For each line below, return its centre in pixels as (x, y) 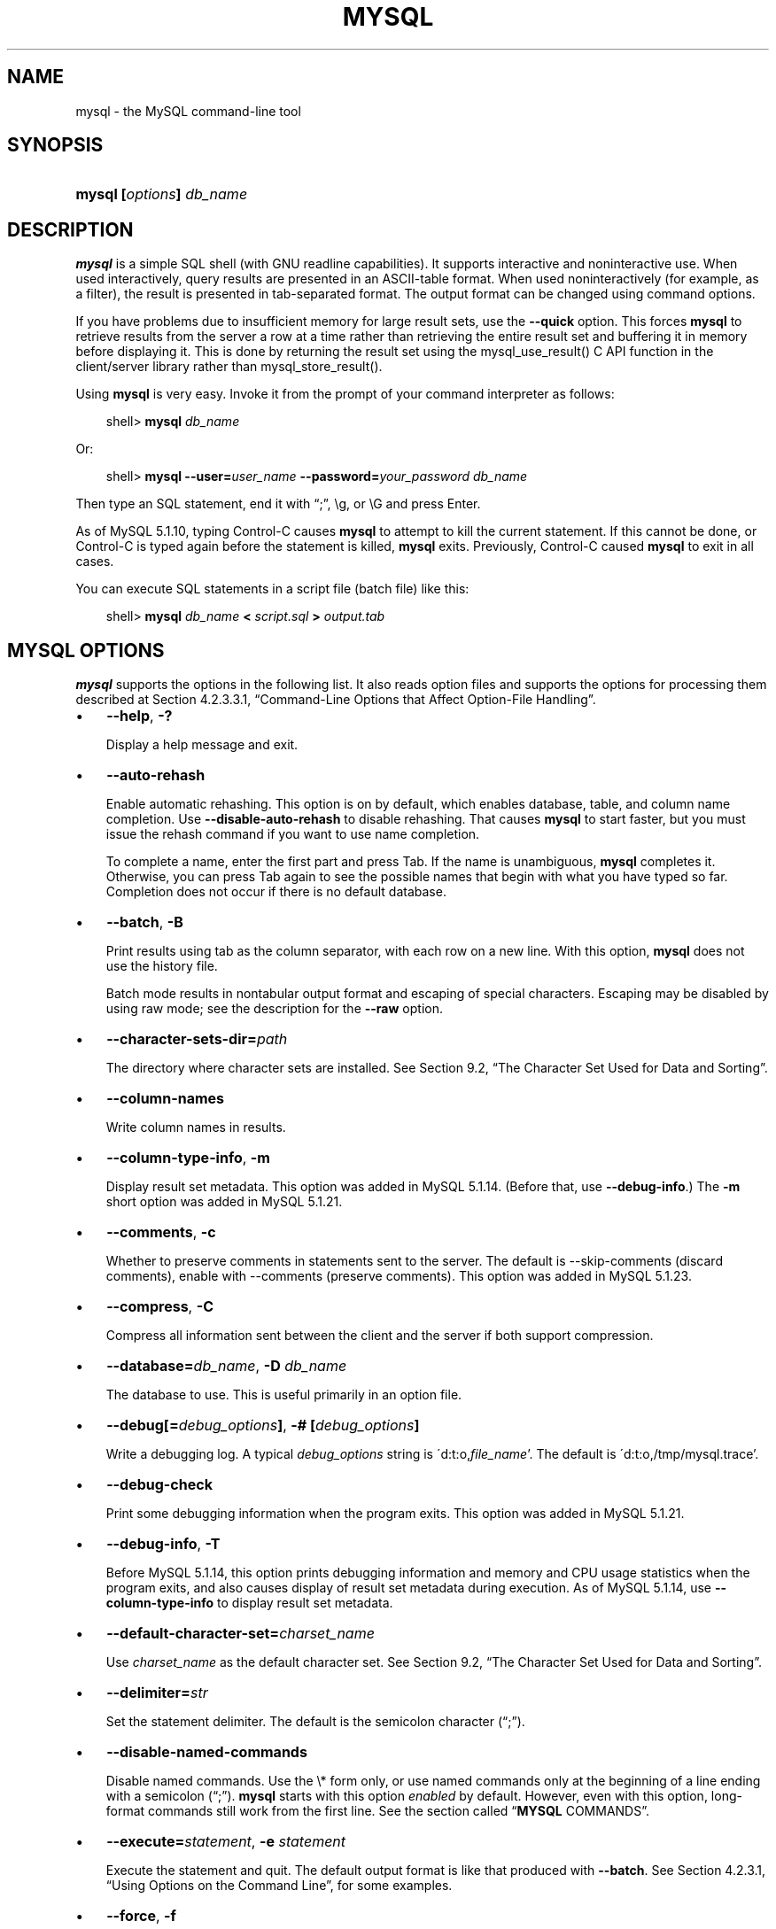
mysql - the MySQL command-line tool (188, 111)
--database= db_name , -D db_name (227, 1366)
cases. (95, 562)
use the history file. (162, 966)
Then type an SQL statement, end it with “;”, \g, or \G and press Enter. (278, 504)
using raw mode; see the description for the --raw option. (274, 1009)
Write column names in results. (196, 1127)
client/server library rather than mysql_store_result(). (229, 367)
